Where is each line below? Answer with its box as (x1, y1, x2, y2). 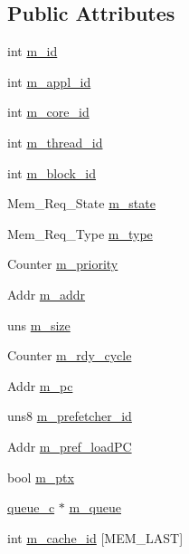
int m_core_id (7, 102, 90, 121)
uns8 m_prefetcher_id (7, 406, 132, 425)
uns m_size (7, 315, 71, 334)
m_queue (69, 498, 122, 517)
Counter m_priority (7, 254, 118, 273)
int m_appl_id (7, 72, 91, 91)
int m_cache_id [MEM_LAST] (7, 528, 184, 547)
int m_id (7, 42, 58, 61)
